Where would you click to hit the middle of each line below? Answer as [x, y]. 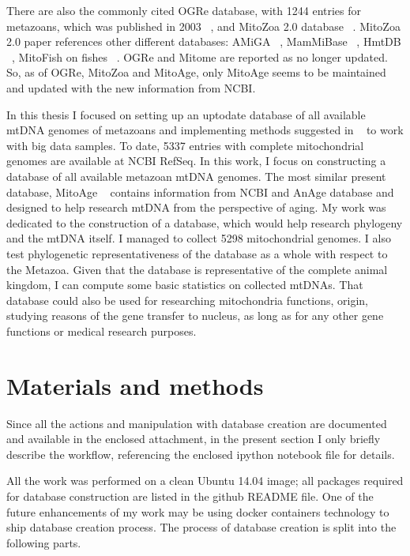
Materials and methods [135, 385]
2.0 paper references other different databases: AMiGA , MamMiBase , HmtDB [204, 41]
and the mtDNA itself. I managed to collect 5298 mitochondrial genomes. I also [199, 238]
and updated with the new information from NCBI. [131, 87]
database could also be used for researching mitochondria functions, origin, [187, 300]
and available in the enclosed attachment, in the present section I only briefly [194, 439]
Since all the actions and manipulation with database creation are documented [197, 423]
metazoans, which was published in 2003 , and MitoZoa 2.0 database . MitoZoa [203, 26]
